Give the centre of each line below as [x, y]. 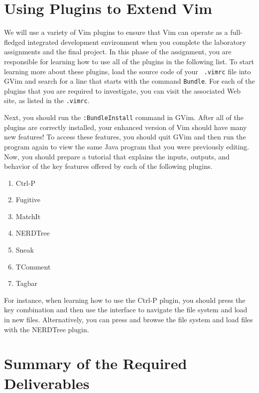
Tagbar [27, 283]
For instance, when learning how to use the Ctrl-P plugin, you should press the [125, 300]
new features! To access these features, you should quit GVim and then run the [125, 137]
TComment [33, 266]
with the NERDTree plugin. [47, 329]
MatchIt [28, 216]
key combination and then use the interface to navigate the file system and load [126, 310]
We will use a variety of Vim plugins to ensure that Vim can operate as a [116, 32]
